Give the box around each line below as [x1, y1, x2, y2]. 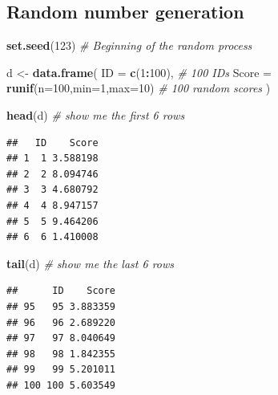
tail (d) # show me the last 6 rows [6, 255, 174, 271]
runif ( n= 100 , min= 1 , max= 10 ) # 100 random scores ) [6, 79, 271, 96]
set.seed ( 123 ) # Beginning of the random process [6, 37, 252, 54]
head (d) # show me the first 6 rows [6, 106, 185, 123]
